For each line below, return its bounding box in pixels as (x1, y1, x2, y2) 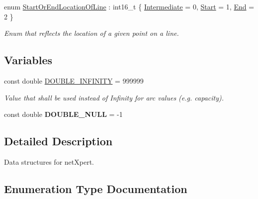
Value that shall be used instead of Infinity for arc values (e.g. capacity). (4, 92, 224, 102)
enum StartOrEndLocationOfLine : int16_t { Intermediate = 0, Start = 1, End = (4, 1, 255, 11)
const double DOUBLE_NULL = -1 (4, 109, 123, 119)
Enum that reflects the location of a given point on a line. (4, 28, 179, 38)
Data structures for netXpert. (4, 156, 94, 167)
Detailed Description (4, 133, 113, 149)
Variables (4, 52, 53, 68)
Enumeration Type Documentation (4, 181, 187, 196)
